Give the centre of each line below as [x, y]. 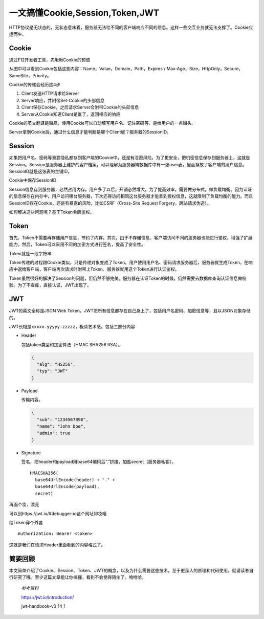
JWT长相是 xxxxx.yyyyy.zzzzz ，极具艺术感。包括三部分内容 [72, 326]
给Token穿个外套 [26, 522]
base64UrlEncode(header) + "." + [75, 480]
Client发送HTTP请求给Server [50, 93]
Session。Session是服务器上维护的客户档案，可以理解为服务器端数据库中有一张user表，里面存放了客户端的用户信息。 [128, 164]
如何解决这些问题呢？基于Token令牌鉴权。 [52, 212]
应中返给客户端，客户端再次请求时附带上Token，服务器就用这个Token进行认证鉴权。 [94, 269]
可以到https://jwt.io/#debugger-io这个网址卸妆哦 [58, 513]
